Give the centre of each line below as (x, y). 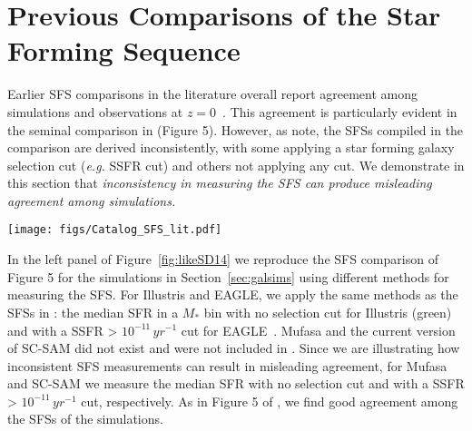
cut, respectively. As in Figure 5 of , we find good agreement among (270, 401)
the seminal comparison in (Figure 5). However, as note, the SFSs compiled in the (236, 129)
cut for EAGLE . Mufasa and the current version (318, 330)
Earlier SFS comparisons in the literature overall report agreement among (213, 94)
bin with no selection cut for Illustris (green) (328, 312)
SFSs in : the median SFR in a (93, 312)
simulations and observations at (95, 111)
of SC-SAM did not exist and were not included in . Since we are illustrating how (234, 348)
